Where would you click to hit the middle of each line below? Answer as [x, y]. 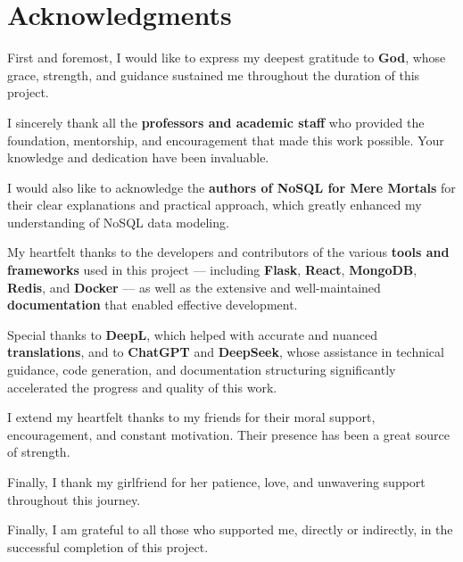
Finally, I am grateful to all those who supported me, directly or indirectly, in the [230, 529]
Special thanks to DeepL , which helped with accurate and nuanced [192, 334]
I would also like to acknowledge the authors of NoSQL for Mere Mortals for [231, 187]
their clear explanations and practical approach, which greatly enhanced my [215, 205]
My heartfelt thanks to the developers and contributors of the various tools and [228, 252]
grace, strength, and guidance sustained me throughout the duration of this [214, 74]
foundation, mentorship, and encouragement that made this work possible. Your [226, 140]
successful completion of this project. [108, 546]
